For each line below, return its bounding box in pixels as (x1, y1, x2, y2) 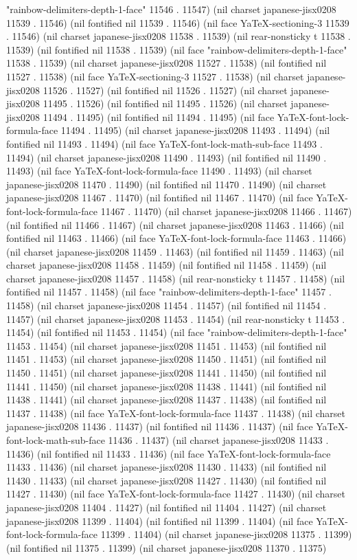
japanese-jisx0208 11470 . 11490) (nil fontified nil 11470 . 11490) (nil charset (6, 177, 327, 191)
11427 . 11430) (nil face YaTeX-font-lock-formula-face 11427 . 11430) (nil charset (6, 486, 346, 501)
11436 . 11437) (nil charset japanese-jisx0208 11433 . (108, 433, 329, 447)
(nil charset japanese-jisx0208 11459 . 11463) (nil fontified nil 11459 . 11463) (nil (6, 244, 344, 258)
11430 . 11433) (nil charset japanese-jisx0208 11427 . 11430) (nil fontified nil (6, 473, 327, 487)
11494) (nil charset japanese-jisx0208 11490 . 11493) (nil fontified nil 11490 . (6, 150, 327, 164)
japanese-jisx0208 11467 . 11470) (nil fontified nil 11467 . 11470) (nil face (6, 190, 313, 205)
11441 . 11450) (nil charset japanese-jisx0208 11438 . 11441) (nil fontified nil (6, 379, 327, 393)
